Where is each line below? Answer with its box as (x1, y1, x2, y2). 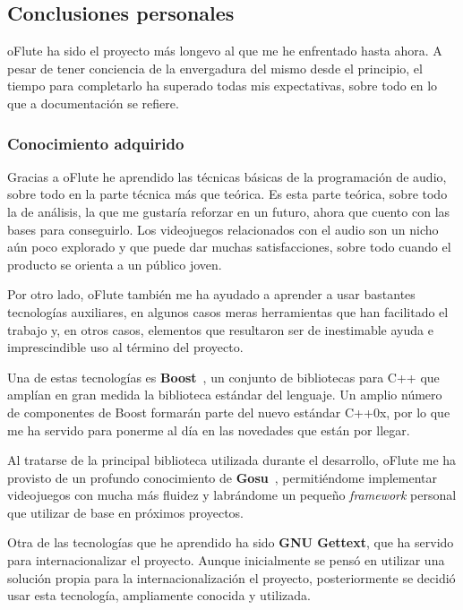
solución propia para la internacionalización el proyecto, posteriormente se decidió (7, 568, 456, 587)
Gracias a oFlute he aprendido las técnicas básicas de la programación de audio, (7, 167, 447, 185)
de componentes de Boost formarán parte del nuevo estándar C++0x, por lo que (7, 402, 450, 421)
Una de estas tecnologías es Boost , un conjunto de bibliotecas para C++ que (7, 367, 440, 386)
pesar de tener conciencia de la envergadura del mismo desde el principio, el (7, 58, 423, 77)
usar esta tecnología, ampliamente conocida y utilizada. (7, 586, 311, 605)
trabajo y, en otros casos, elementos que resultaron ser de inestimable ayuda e (7, 320, 433, 339)
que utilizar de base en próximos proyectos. (7, 503, 244, 521)
